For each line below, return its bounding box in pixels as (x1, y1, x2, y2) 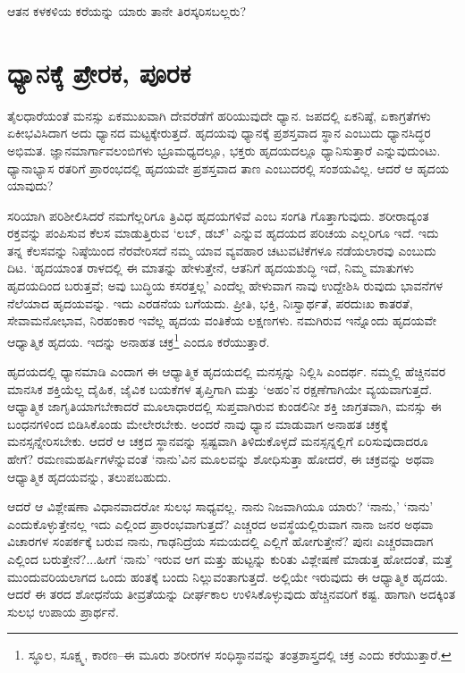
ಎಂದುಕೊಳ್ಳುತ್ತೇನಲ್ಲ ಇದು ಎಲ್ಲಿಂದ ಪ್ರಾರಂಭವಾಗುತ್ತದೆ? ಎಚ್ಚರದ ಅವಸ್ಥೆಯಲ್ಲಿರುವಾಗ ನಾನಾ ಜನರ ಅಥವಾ (7, 514, 434, 533)
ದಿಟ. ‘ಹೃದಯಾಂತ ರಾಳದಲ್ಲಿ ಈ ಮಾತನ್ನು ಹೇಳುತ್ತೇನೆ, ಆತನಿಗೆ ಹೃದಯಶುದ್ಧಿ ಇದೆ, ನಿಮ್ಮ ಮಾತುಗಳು (7, 258, 414, 277)
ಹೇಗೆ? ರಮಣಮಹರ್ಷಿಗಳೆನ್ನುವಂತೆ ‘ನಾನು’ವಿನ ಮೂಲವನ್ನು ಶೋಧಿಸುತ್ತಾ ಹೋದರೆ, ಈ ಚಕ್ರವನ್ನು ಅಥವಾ (7, 450, 435, 468)
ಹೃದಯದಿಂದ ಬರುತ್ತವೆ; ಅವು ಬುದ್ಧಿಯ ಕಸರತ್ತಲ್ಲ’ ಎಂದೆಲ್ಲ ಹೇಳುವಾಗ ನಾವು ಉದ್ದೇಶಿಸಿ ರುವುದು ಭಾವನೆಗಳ (7, 276, 444, 295)
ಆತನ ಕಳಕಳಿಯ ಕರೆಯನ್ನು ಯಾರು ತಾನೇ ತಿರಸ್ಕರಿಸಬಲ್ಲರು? (7, 2, 247, 20)
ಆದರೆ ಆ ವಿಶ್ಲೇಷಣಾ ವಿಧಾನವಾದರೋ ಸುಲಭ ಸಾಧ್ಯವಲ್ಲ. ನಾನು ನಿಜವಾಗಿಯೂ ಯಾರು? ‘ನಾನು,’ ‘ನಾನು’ (7, 497, 434, 516)
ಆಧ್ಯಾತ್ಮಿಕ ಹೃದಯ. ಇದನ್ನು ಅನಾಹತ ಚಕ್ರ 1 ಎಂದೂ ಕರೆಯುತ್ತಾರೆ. (7, 329, 270, 350)
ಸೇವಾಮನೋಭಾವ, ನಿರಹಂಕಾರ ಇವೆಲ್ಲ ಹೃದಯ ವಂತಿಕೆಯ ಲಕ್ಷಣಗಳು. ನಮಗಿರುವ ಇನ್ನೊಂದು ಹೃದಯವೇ (7, 311, 436, 330)
